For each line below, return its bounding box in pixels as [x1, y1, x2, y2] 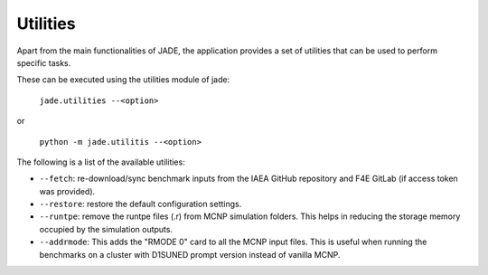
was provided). [39, 185, 96, 196]
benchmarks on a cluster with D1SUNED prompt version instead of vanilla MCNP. [39, 249, 341, 260]
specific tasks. [16, 57, 71, 68]
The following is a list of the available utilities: [16, 156, 185, 167]
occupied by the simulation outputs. [39, 223, 174, 234]
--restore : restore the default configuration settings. [39, 199, 242, 210]
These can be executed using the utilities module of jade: [16, 74, 230, 85]
